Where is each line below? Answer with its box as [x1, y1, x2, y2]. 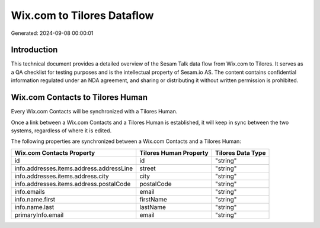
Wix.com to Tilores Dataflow [11, 9, 154, 22]
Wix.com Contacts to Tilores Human [11, 92, 148, 103]
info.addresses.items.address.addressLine [14, 164, 133, 172]
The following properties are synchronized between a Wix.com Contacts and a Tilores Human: [11, 138, 241, 145]
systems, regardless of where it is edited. [11, 127, 112, 134]
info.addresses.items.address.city [14, 172, 109, 180]
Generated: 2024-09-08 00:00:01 [11, 30, 94, 37]
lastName [139, 203, 166, 211]
